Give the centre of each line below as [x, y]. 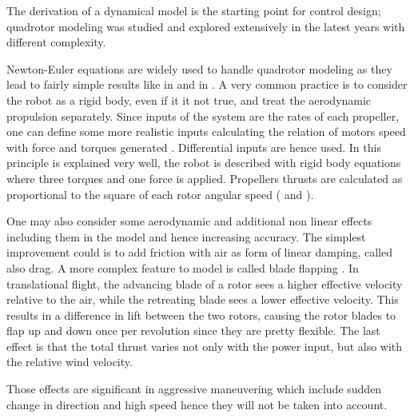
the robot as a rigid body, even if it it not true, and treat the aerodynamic [189, 100]
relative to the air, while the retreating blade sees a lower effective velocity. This [203, 299]
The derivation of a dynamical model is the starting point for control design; [194, 10]
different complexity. [56, 42]
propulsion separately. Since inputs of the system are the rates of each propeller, [203, 115]
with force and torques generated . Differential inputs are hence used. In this [194, 147]
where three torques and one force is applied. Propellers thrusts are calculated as [205, 178]
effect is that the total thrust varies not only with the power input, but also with [205, 346]
